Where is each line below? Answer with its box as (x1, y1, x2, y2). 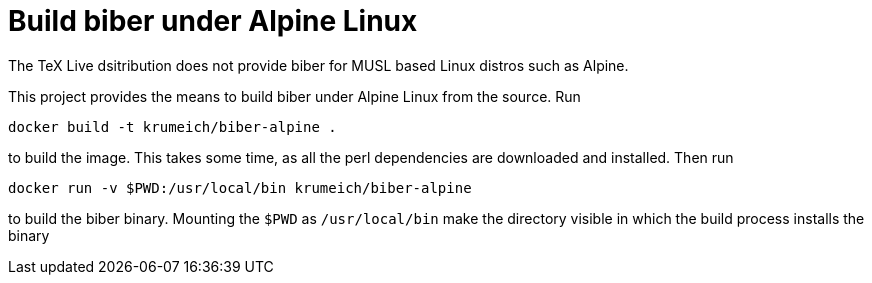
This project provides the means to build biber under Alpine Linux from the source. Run (8, 87, 581, 105)
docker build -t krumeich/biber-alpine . (8, 118, 337, 135)
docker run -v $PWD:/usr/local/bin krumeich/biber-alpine (8, 179, 472, 196)
